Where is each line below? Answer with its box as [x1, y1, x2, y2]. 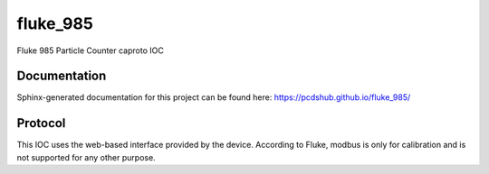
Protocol [16, 115, 66, 131]
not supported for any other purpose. [16, 151, 156, 162]
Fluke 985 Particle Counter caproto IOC [16, 45, 165, 56]
